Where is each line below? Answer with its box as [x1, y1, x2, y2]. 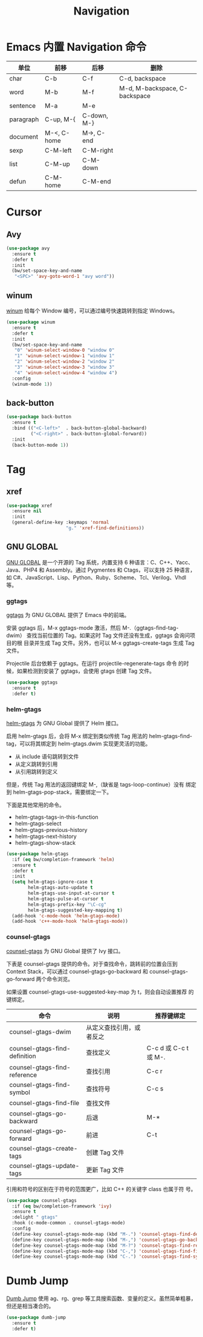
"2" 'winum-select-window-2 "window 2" [14, 358, 115, 365]
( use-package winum [6, 319, 56, 325]
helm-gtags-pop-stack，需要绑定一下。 [13, 788, 112, 796]
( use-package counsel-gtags [6, 1197, 77, 1203]
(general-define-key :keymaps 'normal [11, 520, 110, 526]
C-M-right [82, 146, 114, 154]
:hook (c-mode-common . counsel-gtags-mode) [11, 1220, 126, 1226]
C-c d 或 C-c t [146, 1043, 189, 1052]
